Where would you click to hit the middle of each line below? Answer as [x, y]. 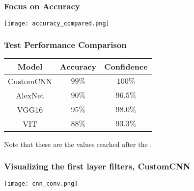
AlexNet [30, 95]
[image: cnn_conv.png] [41, 183]
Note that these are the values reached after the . [78, 144]
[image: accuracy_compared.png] [57, 24]
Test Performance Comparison [65, 44]
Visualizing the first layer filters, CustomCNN [97, 166]
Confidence [126, 67]
